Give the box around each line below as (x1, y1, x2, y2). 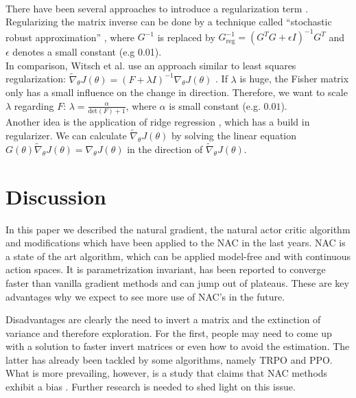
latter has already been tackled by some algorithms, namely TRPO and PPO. (5, 352, 333, 366)
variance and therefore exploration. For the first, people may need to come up (5, 325, 332, 340)
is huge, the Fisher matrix (239, 71, 349, 86)
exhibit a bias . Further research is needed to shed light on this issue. (5, 379, 296, 394)
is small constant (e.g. (169, 98, 261, 113)
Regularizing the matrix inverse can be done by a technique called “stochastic (5, 14, 332, 29)
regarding (14, 98, 54, 113)
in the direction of (127, 141, 203, 156)
